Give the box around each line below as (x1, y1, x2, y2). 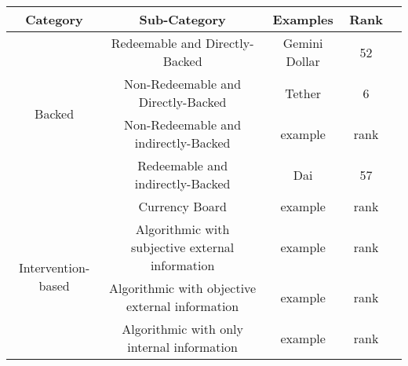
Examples (272, 10, 333, 28)
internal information (127, 338, 238, 356)
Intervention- (18, 258, 90, 276)
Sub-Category (139, 10, 226, 28)
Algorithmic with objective (109, 279, 257, 297)
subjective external (131, 238, 235, 256)
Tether (285, 83, 322, 102)
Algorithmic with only (122, 320, 243, 338)
